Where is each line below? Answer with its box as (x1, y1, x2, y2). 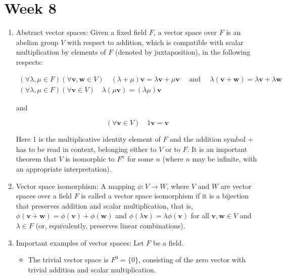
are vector (220, 180, 252, 191)
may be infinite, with (192, 153, 257, 164)
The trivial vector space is (28, 254, 109, 265)
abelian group (16, 36, 59, 47)
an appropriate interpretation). (16, 163, 112, 174)
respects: (16, 56, 43, 67)
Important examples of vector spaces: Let (16, 237, 144, 248)
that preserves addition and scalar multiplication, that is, (16, 200, 193, 211)
